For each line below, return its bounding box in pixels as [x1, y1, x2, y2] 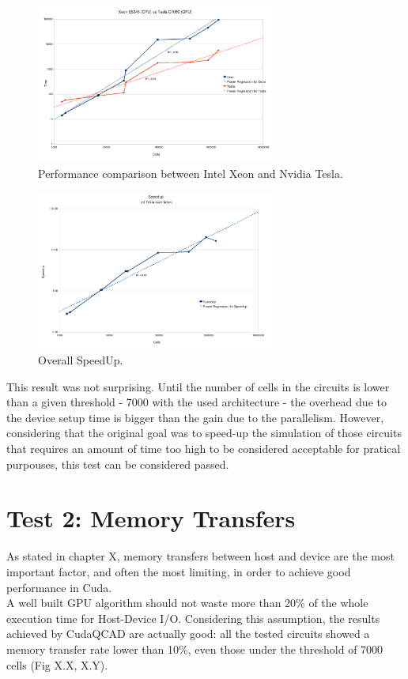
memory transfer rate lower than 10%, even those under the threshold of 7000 [6, 640, 383, 657]
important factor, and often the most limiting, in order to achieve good [6, 563, 351, 579]
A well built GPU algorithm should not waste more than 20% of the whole [6, 594, 368, 611]
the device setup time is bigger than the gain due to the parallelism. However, [6, 409, 384, 425]
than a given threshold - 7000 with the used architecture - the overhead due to [6, 394, 387, 410]
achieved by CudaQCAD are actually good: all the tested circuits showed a [6, 625, 370, 642]
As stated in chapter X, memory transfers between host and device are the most [6, 548, 395, 564]
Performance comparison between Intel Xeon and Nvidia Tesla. [38, 165, 343, 182]
